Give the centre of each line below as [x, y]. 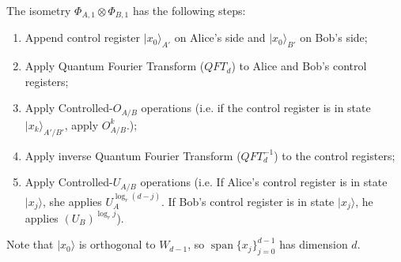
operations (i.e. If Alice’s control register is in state [264, 182]
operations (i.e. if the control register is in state [256, 108]
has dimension [314, 244]
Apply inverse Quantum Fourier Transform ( [133, 155]
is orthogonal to [117, 244]
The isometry [39, 10]
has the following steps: [189, 10]
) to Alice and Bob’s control [299, 66]
